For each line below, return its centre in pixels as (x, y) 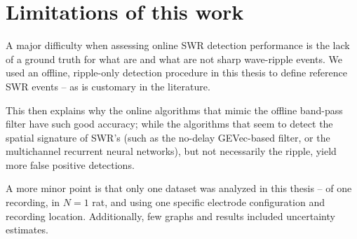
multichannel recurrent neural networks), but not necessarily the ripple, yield (171, 151)
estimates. (27, 230)
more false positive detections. (70, 164)
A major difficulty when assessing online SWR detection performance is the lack (178, 45)
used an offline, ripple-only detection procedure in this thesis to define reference (177, 73)
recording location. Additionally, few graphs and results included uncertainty (170, 216)
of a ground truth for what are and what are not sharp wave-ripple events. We (174, 59)
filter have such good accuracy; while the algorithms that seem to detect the (169, 124)
